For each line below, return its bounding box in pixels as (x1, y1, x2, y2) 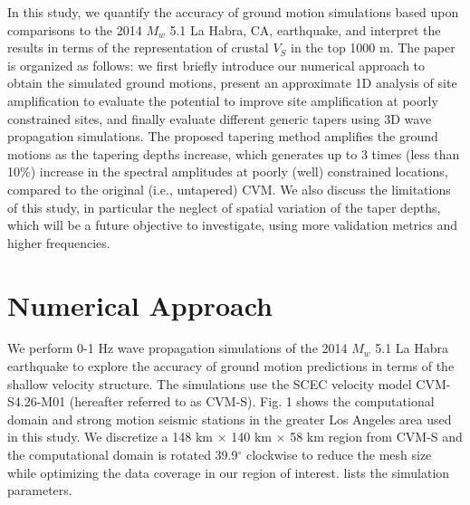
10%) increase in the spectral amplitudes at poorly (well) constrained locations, (7, 162, 448, 181)
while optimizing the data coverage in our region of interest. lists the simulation (7, 462, 450, 481)
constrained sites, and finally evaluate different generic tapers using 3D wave (7, 109, 432, 128)
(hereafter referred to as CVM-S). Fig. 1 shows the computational (69, 392, 435, 411)
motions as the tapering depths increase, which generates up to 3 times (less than (7, 144, 460, 163)
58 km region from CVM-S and (290, 427, 463, 446)
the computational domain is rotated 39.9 (7, 445, 238, 463)
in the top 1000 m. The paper (291, 38, 456, 57)
